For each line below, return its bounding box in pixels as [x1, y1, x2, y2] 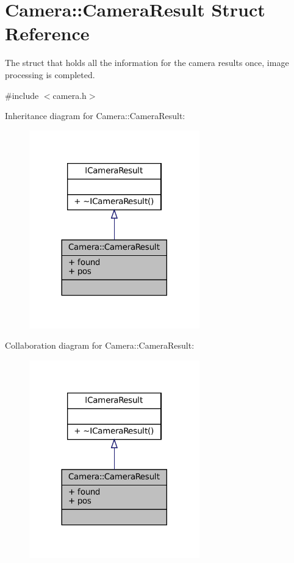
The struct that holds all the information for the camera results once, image [5, 56, 289, 69]
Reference [5, 21, 90, 46]
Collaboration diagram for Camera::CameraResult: [5, 339, 195, 352]
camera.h [52, 89, 87, 101]
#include [5, 89, 39, 101]
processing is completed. [5, 68, 95, 81]
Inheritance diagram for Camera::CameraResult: [5, 109, 185, 122]
